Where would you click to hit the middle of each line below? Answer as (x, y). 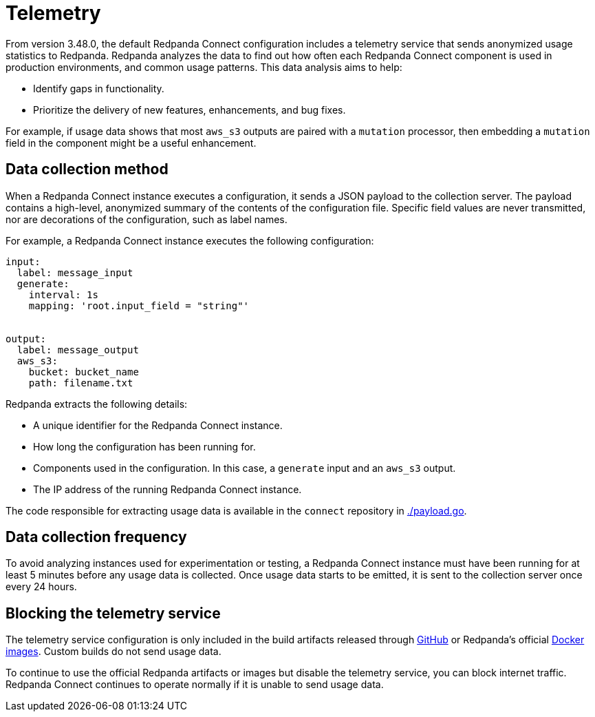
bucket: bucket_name (84, 372)
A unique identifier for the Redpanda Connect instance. (158, 425)
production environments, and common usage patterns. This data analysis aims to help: (204, 67)
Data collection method (87, 169)
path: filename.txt (81, 383)
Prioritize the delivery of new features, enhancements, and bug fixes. (190, 110)
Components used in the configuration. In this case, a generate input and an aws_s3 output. (245, 468)
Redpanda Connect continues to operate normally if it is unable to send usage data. (195, 685)
